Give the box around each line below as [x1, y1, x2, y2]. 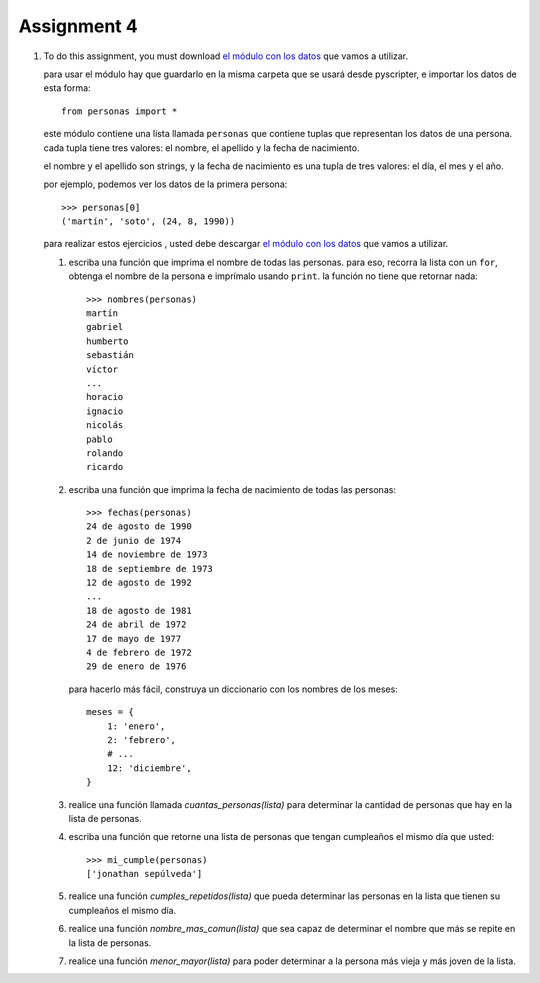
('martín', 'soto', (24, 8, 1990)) [61, 216, 236, 227]
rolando [86, 447, 124, 459]
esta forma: [43, 82, 91, 94]
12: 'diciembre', [106, 762, 192, 774]
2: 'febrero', [106, 734, 177, 745]
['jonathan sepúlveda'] [86, 868, 203, 880]
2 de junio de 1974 [86, 535, 182, 546]
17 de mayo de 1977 [86, 633, 182, 644]
